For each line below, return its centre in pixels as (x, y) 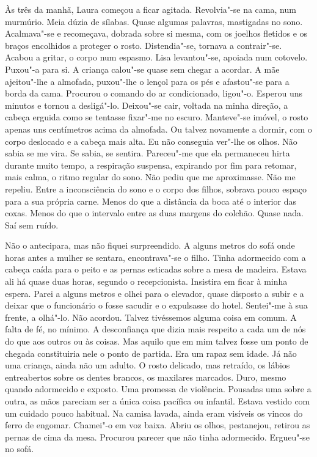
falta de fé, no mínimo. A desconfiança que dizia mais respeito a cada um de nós (155, 329)
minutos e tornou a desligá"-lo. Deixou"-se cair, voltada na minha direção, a (147, 105)
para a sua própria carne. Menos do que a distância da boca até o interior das (151, 201)
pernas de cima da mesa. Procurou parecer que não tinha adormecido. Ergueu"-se (157, 437)
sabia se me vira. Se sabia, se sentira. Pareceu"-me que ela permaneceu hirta (148, 153)
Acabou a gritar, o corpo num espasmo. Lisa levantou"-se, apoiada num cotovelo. (156, 57)
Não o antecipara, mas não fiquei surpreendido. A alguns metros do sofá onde (150, 245)
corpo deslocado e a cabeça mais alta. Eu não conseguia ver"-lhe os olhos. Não (151, 141)
